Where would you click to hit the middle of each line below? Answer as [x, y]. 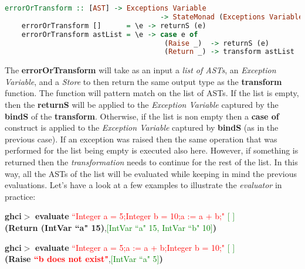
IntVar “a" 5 [135, 259]
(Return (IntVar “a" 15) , [56, 227]
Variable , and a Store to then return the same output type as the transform [143, 81]
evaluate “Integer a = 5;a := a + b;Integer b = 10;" [130, 247]
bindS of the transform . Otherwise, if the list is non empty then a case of [142, 116]
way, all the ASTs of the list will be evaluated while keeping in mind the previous [151, 173]
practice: [20, 196]
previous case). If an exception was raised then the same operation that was [141, 139]
